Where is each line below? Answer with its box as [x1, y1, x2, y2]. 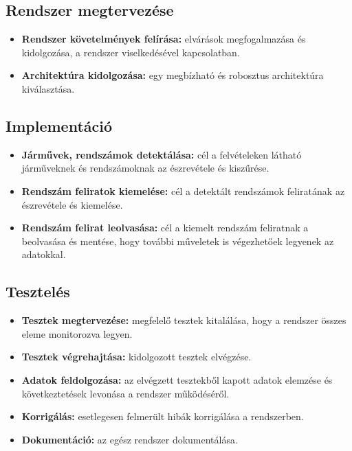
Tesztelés [5, 281, 70, 302]
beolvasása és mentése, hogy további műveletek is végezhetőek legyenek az [21, 233, 334, 248]
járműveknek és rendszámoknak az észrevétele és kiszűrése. [21, 161, 269, 175]
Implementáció [5, 115, 113, 136]
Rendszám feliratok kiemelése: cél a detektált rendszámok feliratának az [21, 183, 345, 198]
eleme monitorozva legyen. [21, 326, 133, 340]
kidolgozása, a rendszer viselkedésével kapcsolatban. [21, 45, 240, 59]
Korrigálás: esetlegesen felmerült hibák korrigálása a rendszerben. [21, 409, 304, 424]
